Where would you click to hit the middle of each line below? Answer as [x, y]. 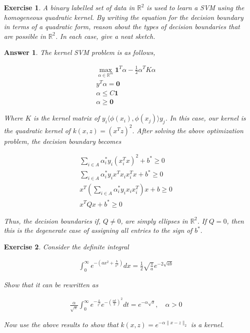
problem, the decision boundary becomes [62, 141]
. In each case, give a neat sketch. [105, 36]
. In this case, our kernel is [206, 118]
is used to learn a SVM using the [195, 7]
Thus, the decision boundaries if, [52, 220]
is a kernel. [207, 324]
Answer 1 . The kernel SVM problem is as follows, [80, 52]
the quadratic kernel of [37, 130]
